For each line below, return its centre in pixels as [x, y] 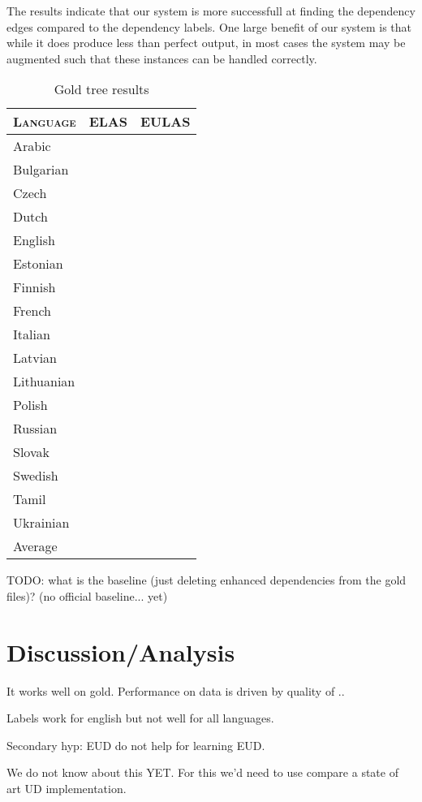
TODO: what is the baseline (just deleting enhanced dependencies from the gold [207, 580]
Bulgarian [41, 170]
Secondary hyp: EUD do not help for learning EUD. [136, 745]
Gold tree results [101, 89]
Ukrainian [41, 523]
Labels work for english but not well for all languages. [140, 718]
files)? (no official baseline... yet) [87, 595]
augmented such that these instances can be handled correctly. [162, 58]
